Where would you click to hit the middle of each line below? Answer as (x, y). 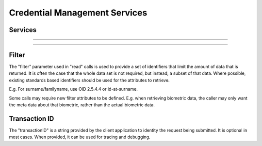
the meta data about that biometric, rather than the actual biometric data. (82, 105)
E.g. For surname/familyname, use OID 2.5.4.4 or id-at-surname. (73, 89)
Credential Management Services (78, 13)
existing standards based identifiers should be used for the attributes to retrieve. (89, 80)
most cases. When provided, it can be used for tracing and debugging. (80, 137)
